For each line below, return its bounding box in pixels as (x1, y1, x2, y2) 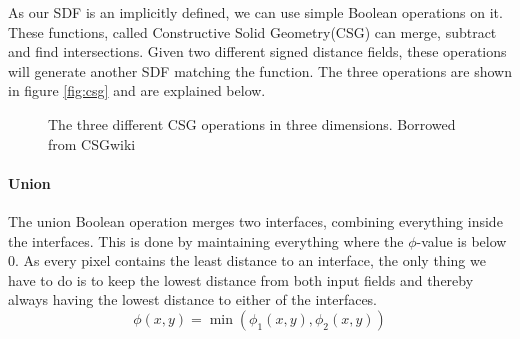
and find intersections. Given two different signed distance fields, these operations (8, 41, 507, 62)
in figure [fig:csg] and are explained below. (8, 80, 266, 101)
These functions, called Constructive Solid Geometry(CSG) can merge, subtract (8, 21, 497, 42)
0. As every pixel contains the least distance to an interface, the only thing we (8, 250, 486, 271)
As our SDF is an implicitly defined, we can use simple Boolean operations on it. (8, 2, 503, 22)
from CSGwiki (48, 133, 136, 154)
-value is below (416, 230, 507, 251)
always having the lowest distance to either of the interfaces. (8, 289, 378, 310)
